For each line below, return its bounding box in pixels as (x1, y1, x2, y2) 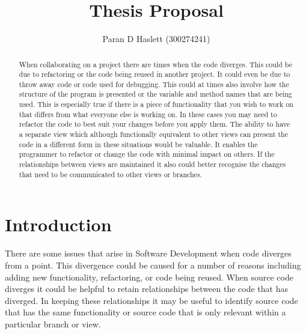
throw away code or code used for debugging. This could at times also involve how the (19, 79, 289, 89)
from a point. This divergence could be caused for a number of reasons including (5, 258, 301, 271)
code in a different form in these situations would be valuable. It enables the (19, 139, 258, 149)
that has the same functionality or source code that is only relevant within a (5, 306, 286, 318)
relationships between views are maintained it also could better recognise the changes (19, 159, 286, 169)
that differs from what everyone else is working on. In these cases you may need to (19, 109, 277, 119)
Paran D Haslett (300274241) (102, 32, 210, 45)
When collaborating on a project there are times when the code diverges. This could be (19, 59, 292, 69)
